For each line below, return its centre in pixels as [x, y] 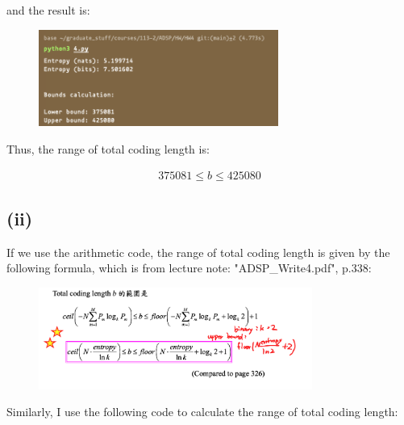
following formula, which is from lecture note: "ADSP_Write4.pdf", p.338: [189, 268]
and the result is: [48, 10]
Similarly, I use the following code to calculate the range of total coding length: [202, 412]
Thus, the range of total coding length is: [108, 149]
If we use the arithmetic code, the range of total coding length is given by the [198, 252]
